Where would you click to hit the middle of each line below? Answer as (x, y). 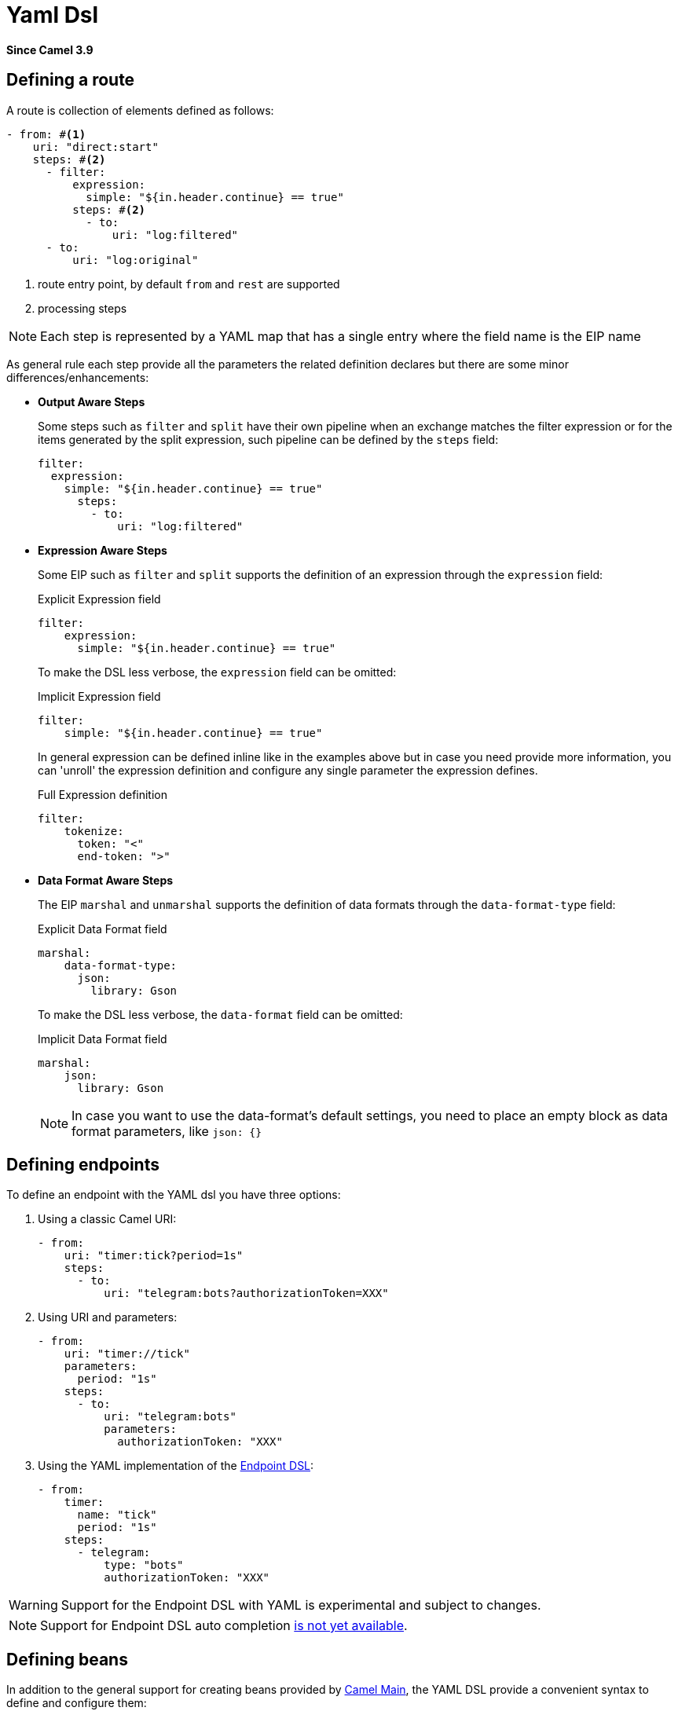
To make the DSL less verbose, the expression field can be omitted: (217, 672)
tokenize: (94, 831)
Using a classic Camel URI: (107, 1219)
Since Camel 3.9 (50, 49)
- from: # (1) (46, 134)
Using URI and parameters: (108, 1317)
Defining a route (71, 80)
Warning (33, 1605)
